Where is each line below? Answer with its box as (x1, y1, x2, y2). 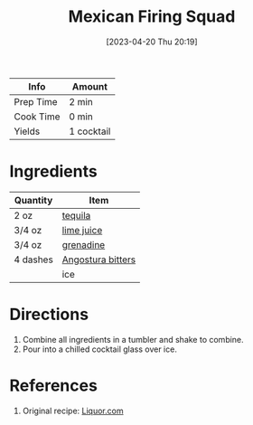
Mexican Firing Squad (68, 6, 236, 27)
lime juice (61, 223, 103, 236)
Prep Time (14, 95, 58, 108)
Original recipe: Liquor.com (22, 405, 124, 416)
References (9, 375, 98, 395)
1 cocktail (69, 125, 111, 137)
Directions (9, 305, 89, 325)
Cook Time (14, 110, 61, 123)
